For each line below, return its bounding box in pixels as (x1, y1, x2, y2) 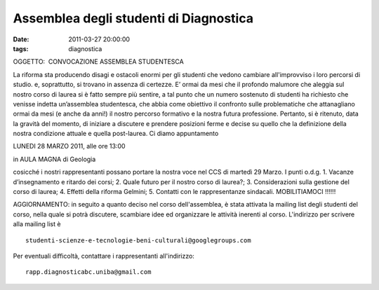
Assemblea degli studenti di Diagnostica (13, 11, 254, 26)
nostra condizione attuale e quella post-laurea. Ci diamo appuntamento (13, 130, 219, 138)
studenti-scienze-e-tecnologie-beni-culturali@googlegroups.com (25, 236, 252, 244)
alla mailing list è (13, 220, 61, 228)
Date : (13, 35, 29, 43)
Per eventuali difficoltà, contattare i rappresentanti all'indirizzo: (13, 251, 194, 260)
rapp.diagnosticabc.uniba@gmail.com (25, 268, 152, 276)
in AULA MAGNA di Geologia (13, 155, 96, 163)
